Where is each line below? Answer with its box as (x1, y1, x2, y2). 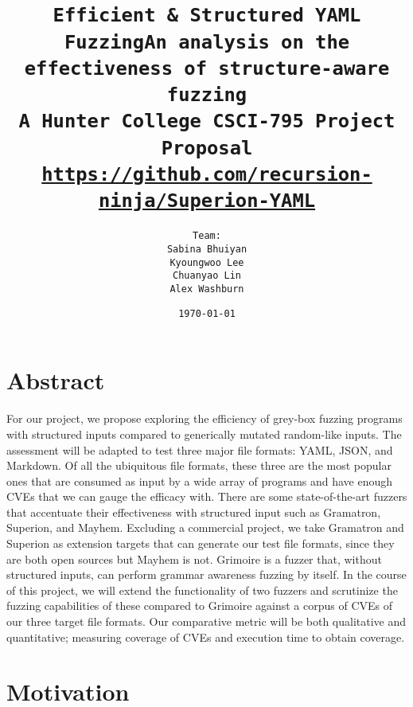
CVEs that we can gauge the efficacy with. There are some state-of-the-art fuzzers (6, 488, 407, 505)
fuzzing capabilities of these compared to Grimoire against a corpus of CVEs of (6, 597, 392, 614)
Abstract (6, 364, 105, 396)
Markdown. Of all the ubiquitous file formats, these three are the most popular (6, 457, 392, 474)
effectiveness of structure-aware (24, 57, 390, 80)
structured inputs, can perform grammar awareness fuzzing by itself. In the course (6, 566, 407, 583)
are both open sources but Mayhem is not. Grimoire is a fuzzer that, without (6, 550, 382, 567)
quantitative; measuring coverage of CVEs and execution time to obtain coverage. (6, 628, 405, 645)
